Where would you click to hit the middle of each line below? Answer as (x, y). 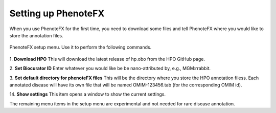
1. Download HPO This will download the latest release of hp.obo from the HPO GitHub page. (107, 59)
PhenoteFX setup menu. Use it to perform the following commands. (80, 47)
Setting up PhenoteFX (57, 13)
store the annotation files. (36, 35)
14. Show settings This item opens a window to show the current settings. (88, 94)
